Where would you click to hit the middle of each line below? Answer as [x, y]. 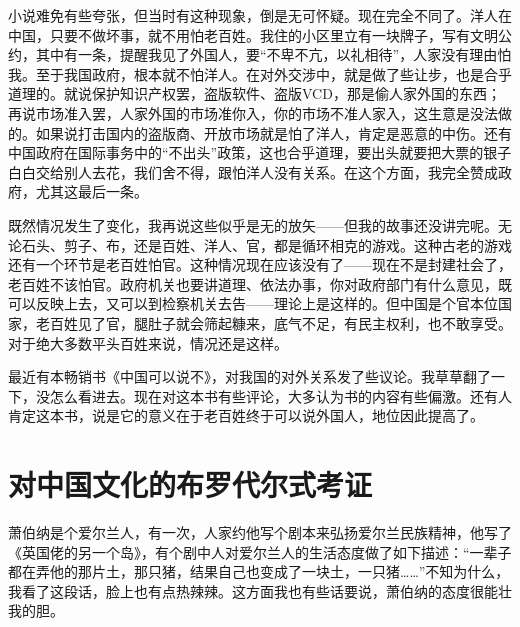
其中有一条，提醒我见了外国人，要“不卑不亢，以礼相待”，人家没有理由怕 [273, 54]
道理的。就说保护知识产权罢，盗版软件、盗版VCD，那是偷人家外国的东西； [254, 93]
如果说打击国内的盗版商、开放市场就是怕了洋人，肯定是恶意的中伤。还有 [273, 132]
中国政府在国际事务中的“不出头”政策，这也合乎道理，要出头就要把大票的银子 [260, 152]
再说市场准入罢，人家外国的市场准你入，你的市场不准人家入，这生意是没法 [253, 112]
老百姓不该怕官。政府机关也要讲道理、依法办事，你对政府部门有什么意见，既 [260, 283]
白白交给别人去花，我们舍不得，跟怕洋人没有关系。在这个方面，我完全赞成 [253, 171]
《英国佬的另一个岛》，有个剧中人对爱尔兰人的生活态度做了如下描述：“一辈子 [260, 551]
